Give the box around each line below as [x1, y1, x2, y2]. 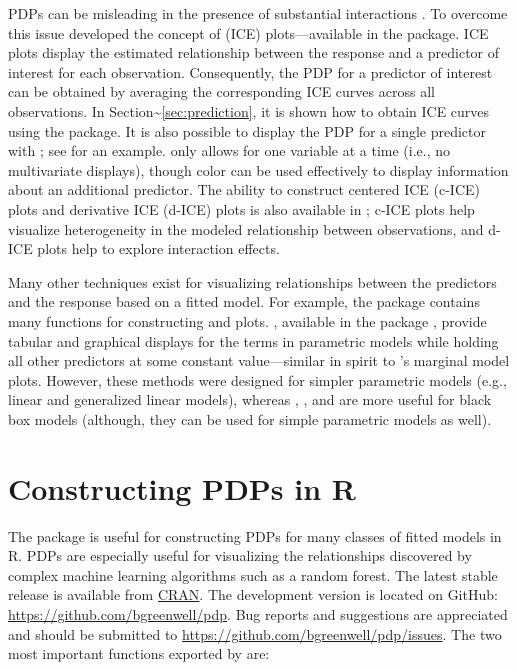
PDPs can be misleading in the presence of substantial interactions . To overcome [8, 3, 508, 23]
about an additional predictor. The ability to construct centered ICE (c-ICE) [8, 179, 480, 200]
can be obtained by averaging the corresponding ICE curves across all [8, 81, 435, 102]
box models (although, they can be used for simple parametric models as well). [8, 408, 492, 429]
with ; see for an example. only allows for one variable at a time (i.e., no [8, 140, 451, 161]
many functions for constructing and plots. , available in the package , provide [8, 310, 487, 331]
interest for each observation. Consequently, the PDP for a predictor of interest [8, 61, 493, 82]
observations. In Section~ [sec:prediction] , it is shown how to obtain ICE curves [8, 100, 490, 121]
